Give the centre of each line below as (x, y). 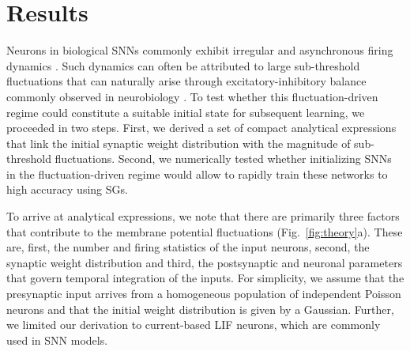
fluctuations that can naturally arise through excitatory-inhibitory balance (186, 81)
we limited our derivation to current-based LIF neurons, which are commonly (194, 325)
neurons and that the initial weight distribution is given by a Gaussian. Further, (200, 309)
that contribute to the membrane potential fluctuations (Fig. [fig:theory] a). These (205, 231)
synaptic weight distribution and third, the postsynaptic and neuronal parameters (205, 262)
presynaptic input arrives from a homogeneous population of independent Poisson (204, 294)
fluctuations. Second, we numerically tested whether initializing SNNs (223, 159)
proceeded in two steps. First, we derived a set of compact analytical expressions (201, 128)
